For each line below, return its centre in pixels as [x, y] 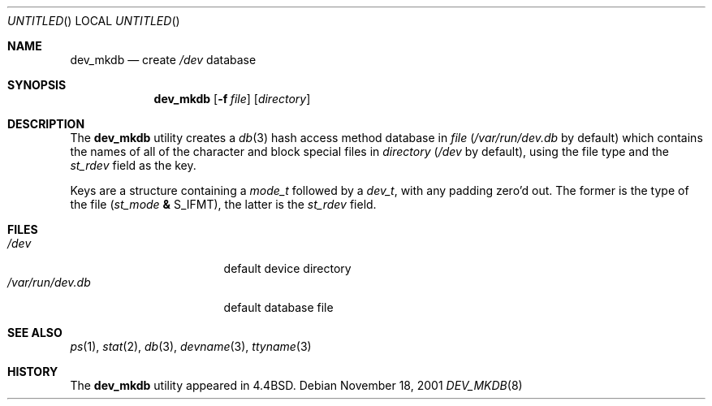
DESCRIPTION [46, 124]
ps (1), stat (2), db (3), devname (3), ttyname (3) [191, 346]
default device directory [287, 268]
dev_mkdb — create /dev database [163, 60]
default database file [278, 307]
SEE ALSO [35, 333]
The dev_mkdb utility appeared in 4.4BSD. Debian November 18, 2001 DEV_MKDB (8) [296, 385]
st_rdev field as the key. [133, 165]
